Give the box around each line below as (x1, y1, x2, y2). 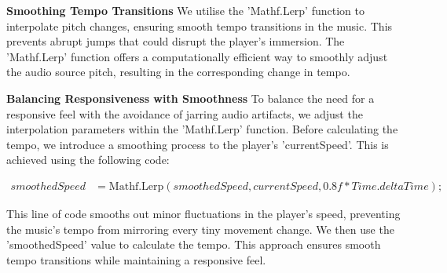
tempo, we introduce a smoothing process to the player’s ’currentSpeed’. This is (6, 136, 389, 152)
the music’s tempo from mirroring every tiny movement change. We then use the (6, 220, 394, 237)
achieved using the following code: (6, 151, 170, 168)
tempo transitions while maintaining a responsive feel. (6, 251, 266, 268)
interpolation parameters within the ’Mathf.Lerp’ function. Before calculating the (6, 121, 398, 137)
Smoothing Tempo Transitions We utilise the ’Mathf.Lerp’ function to (6, 2, 365, 18)
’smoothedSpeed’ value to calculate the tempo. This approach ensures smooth (6, 236, 381, 253)
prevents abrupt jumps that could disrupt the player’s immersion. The (6, 33, 345, 49)
